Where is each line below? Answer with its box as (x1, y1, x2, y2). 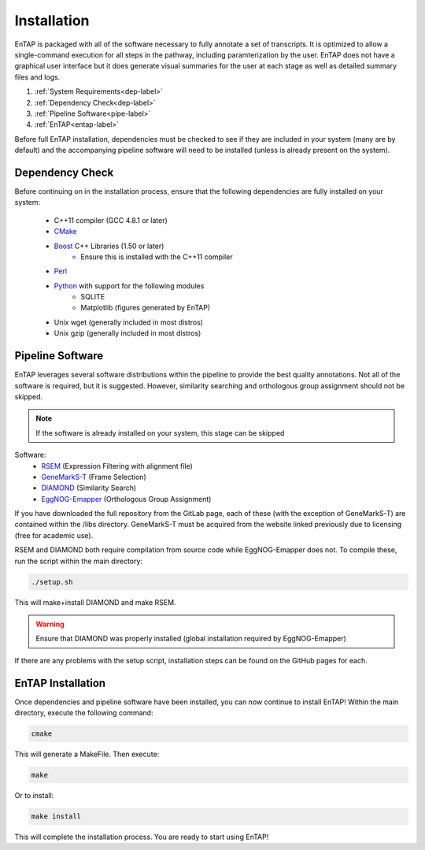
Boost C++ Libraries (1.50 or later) (54, 241, 164, 251)
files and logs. (14, 72, 61, 82)
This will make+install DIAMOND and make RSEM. (14, 597, 176, 607)
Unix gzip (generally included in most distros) (54, 328, 201, 338)
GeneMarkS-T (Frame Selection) (41, 472, 146, 481)
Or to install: (14, 791, 54, 800)
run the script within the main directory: (14, 556, 143, 566)
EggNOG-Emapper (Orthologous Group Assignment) (41, 494, 212, 503)
